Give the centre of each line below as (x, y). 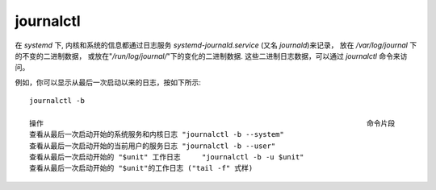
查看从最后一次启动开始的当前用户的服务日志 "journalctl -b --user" (153, 146)
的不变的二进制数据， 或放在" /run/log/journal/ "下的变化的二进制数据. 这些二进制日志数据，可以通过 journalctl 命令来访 (211, 56)
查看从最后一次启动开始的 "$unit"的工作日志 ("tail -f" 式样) (141, 168)
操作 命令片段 (212, 123)
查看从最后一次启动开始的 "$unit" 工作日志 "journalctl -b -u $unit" (167, 157)
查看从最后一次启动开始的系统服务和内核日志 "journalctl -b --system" (157, 134)
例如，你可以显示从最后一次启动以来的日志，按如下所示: (108, 82)
